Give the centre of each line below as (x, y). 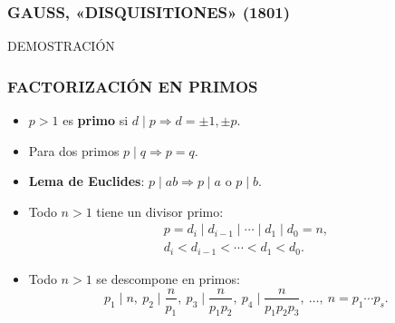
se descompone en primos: (168, 278)
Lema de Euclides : (87, 181)
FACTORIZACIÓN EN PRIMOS (133, 86)
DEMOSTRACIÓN (61, 46)
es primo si (96, 120)
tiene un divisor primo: (160, 211)
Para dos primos (74, 150)
